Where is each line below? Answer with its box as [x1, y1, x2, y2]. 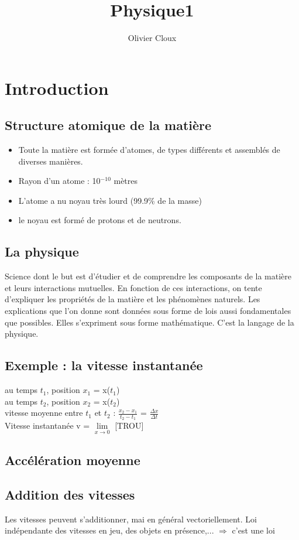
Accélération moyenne [5, 451, 140, 469]
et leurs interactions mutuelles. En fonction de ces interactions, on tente [5, 281, 262, 293]
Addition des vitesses [5, 485, 135, 503]
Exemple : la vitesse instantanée [5, 356, 203, 374]
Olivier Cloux [128, 32, 177, 44]
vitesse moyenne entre [5, 406, 83, 419]
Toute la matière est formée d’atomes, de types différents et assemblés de [18, 143, 280, 156]
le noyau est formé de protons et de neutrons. [18, 214, 181, 226]
